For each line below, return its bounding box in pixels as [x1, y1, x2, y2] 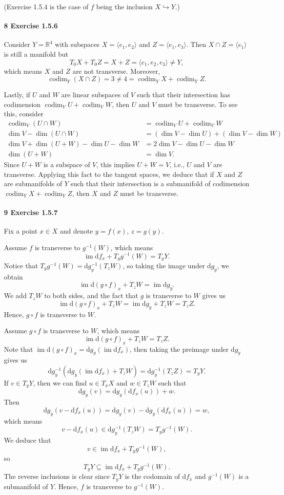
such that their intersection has [137, 89, 230, 100]
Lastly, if [4, 89, 30, 100]
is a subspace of [43, 159, 90, 170]
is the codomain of [124, 471, 180, 481]
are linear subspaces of [61, 89, 129, 100]
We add [4, 290, 27, 301]
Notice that [4, 260, 38, 270]
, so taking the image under [122, 260, 205, 270]
